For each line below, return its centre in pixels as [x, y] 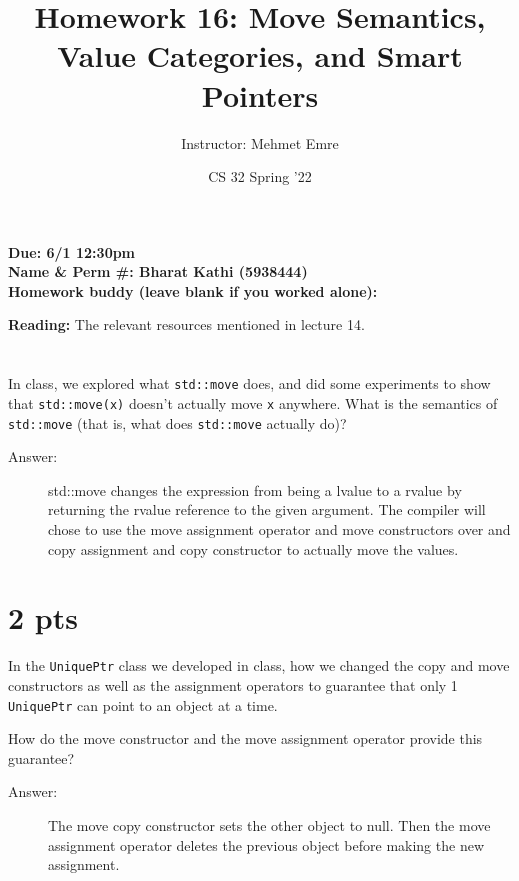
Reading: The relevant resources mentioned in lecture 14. [186, 324]
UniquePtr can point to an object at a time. [143, 704]
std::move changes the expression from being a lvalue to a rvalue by [255, 489]
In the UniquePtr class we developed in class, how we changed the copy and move [259, 665]
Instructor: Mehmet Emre [260, 142]
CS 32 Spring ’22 [260, 176]
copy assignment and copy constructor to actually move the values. [253, 548]
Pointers [260, 94]
